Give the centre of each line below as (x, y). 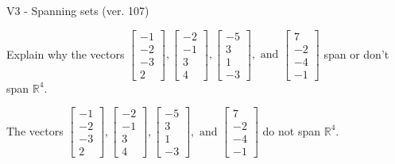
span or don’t (356, 53)
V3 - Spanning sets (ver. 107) (78, 10)
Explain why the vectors (66, 53)
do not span (292, 130)
